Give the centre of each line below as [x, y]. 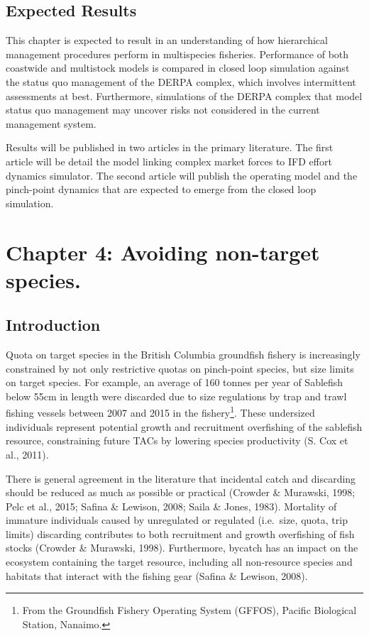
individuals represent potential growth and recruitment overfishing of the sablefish [184, 426]
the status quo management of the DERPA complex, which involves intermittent [181, 81]
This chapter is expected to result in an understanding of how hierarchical [167, 40]
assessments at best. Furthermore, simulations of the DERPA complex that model [184, 95]
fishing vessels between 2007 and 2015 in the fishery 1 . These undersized [160, 412]
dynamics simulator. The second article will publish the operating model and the [182, 175]
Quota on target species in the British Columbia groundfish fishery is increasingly [183, 355]
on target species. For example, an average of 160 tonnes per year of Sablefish [175, 382]
